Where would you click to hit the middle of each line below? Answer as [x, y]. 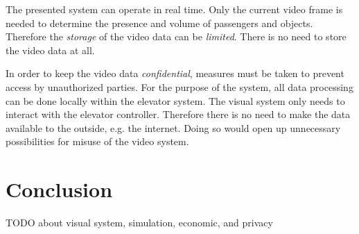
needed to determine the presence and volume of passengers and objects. [159, 23]
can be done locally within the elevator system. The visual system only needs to [175, 100]
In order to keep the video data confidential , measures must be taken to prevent [175, 73]
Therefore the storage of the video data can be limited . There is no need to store [176, 36]
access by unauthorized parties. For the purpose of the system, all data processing [179, 86]
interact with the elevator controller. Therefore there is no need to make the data [178, 114]
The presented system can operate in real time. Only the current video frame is [174, 9]
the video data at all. [50, 50]
